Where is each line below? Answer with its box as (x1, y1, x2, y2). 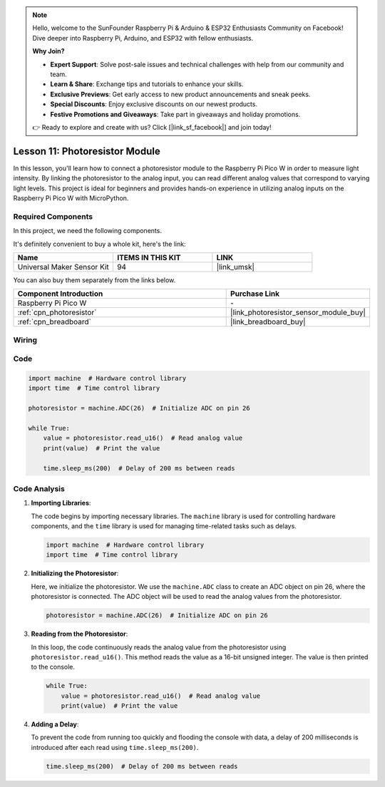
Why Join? (32, 47, 65, 56)
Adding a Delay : (31, 720, 79, 729)
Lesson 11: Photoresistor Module (13, 145, 160, 157)
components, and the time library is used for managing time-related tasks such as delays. (31, 522, 297, 530)
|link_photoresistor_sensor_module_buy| (230, 307, 366, 317)
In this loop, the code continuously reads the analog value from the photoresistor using (31, 642, 287, 652)
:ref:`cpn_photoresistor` (17, 307, 97, 317)
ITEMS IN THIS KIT (116, 252, 181, 262)
